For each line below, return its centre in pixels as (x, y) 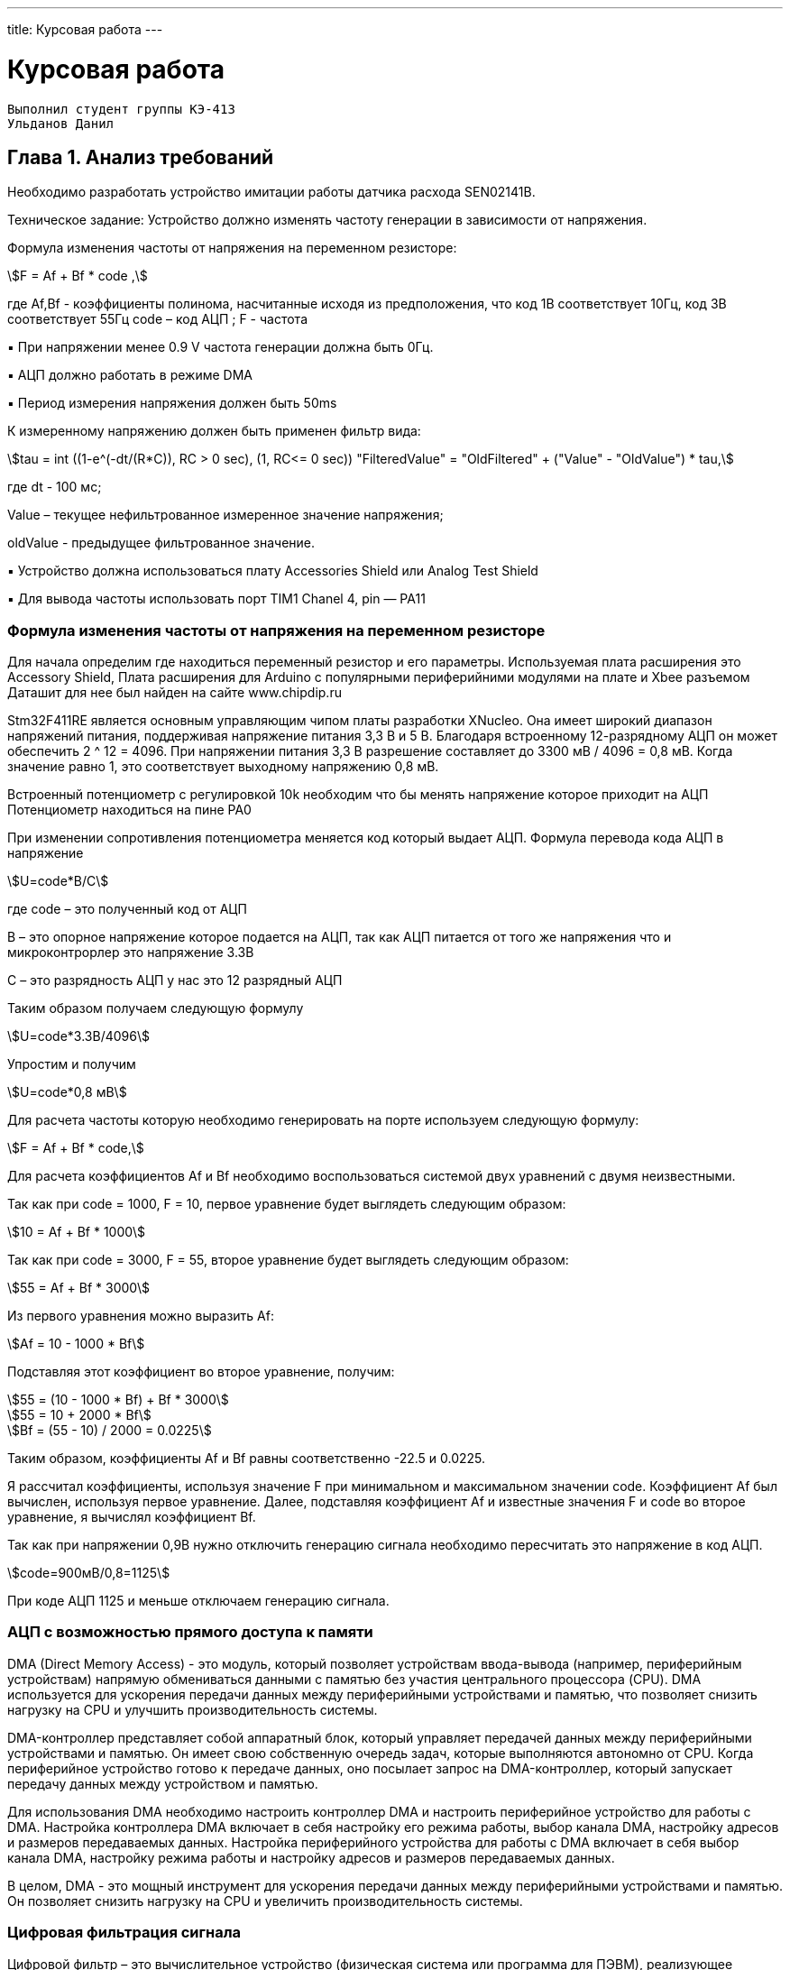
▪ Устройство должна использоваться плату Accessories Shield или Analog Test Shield (273, 571)
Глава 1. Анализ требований (141, 157)
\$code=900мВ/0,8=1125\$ (89, 1573)
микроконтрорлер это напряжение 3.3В (131, 953)
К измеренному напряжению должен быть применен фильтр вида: (214, 431)
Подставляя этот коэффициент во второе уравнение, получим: (201, 1372)
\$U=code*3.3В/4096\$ (78, 1036)
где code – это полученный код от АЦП (127, 909)
